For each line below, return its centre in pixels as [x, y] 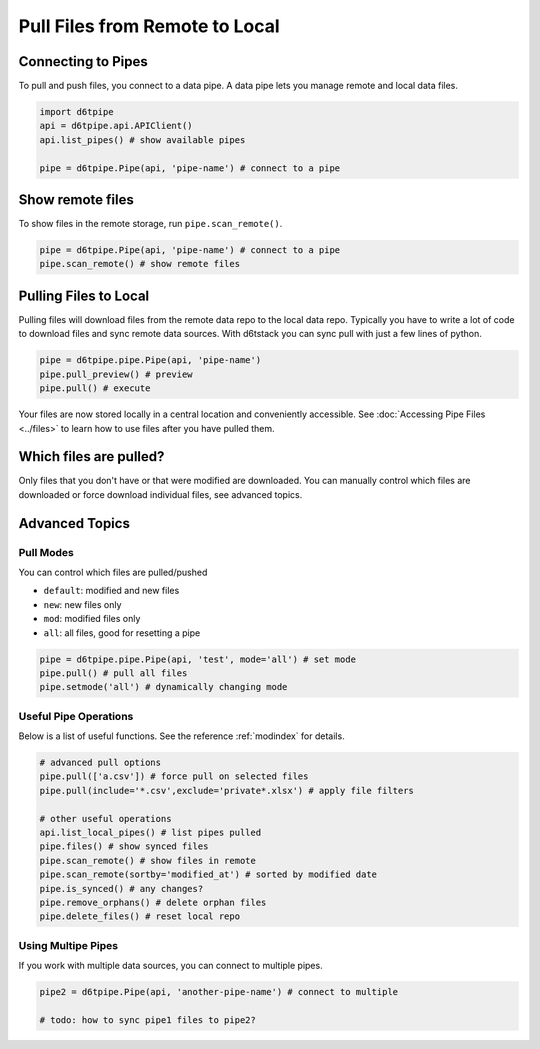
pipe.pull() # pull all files [113, 673]
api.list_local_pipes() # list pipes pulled [150, 832]
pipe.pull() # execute [95, 388]
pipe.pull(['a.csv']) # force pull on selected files [174, 776]
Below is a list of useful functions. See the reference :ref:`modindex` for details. [181, 736]
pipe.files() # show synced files [124, 846]
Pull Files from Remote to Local [149, 26]
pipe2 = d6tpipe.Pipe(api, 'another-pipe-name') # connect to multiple [219, 992]
